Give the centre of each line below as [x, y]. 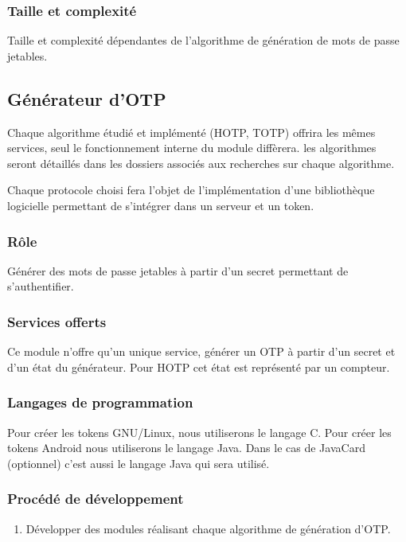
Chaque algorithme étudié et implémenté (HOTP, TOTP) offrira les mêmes [191, 132]
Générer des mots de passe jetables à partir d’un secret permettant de [178, 270]
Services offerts [57, 321]
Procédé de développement [96, 499]
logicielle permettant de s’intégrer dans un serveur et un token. [161, 205]
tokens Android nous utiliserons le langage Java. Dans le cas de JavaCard [186, 448]
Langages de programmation [100, 402]
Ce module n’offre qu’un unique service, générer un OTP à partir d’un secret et [201, 351]
